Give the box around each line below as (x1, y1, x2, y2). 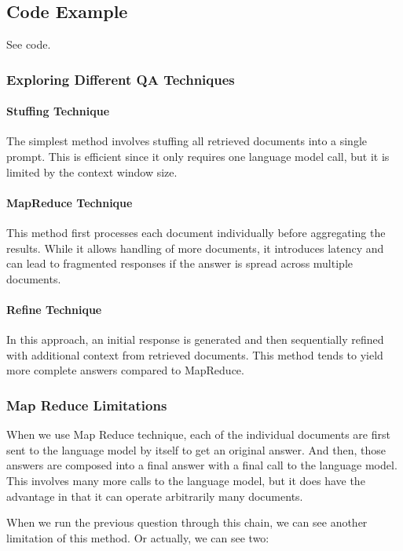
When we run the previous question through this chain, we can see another (6, 514, 368, 531)
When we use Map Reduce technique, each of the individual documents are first (6, 426, 390, 443)
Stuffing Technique (6, 103, 110, 119)
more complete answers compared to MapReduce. (6, 362, 244, 378)
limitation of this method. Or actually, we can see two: (6, 529, 269, 546)
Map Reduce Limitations (6, 395, 167, 414)
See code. (6, 36, 51, 53)
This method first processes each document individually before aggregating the (6, 224, 386, 241)
